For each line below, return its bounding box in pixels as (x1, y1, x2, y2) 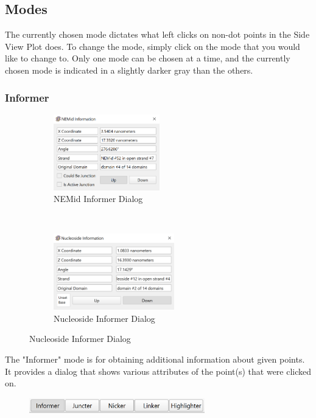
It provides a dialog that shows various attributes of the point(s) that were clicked (5, 364, 312, 377)
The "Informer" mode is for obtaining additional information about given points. (5, 352, 305, 365)
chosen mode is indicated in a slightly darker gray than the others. (5, 63, 253, 76)
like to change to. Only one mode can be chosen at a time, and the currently (5, 52, 290, 64)
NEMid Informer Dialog (54, 192, 143, 205)
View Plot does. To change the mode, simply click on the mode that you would (5, 40, 300, 52)
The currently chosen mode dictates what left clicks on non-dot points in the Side (5, 28, 310, 41)
